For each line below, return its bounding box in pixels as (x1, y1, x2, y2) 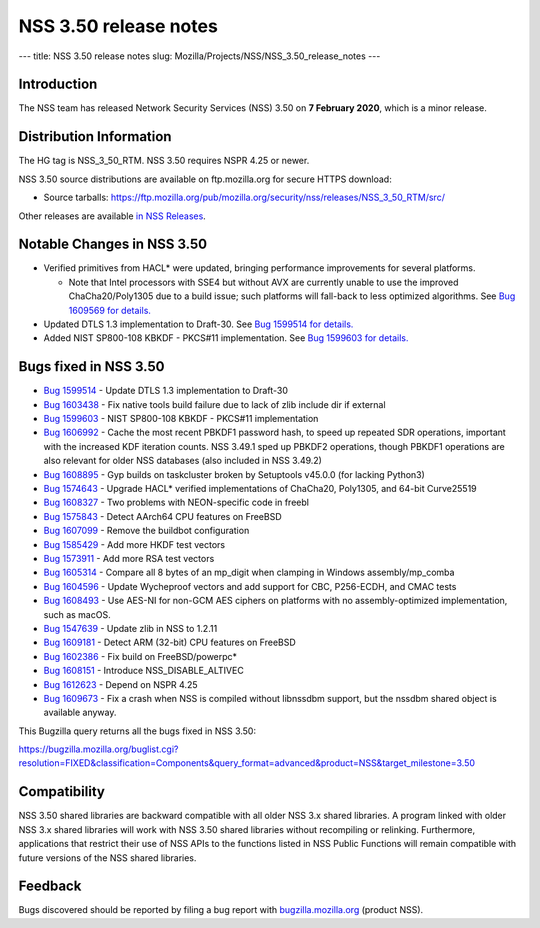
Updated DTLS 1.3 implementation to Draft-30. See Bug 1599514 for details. (43, 318, 354, 330)
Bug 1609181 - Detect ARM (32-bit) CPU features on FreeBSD (43, 636, 297, 649)
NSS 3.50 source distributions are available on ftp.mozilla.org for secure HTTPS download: (18, 173, 392, 185)
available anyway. (43, 706, 117, 719)
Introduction (18, 76, 98, 93)
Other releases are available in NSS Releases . (18, 210, 207, 222)
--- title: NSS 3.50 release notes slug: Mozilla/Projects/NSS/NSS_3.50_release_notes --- (18, 50, 381, 62)
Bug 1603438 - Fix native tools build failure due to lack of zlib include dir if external (43, 398, 386, 410)
